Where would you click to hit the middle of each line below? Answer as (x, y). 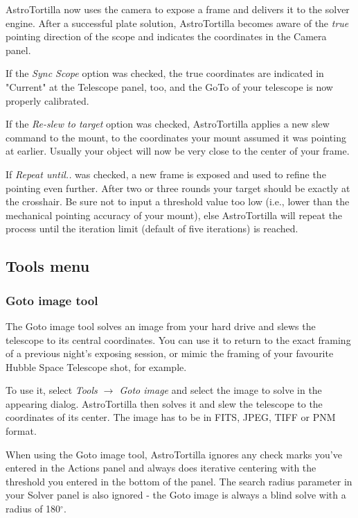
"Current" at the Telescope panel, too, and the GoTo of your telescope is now (169, 86)
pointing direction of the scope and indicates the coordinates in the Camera (166, 36)
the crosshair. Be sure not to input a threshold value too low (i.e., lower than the (178, 201)
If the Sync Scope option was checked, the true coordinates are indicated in (165, 73)
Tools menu (48, 266)
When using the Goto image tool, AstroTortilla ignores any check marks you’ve (174, 454)
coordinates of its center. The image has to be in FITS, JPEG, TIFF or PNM (171, 417)
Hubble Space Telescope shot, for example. (96, 366)
